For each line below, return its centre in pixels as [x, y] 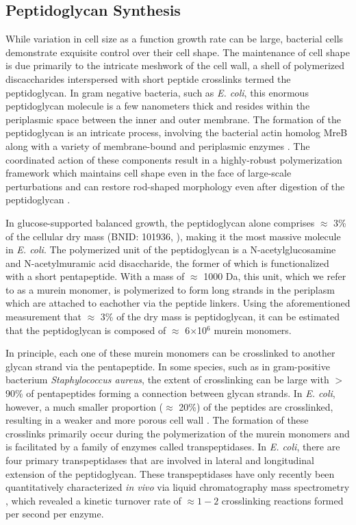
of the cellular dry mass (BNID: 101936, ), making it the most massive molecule [173, 236]
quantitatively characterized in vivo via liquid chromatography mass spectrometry [178, 487]
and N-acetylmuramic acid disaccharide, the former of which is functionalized [167, 262]
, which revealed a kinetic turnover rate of [93, 500]
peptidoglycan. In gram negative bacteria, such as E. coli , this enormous [157, 92]
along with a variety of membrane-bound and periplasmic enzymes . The [158, 145]
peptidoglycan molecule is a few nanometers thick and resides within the [158, 106]
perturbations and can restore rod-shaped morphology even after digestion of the [175, 186]
